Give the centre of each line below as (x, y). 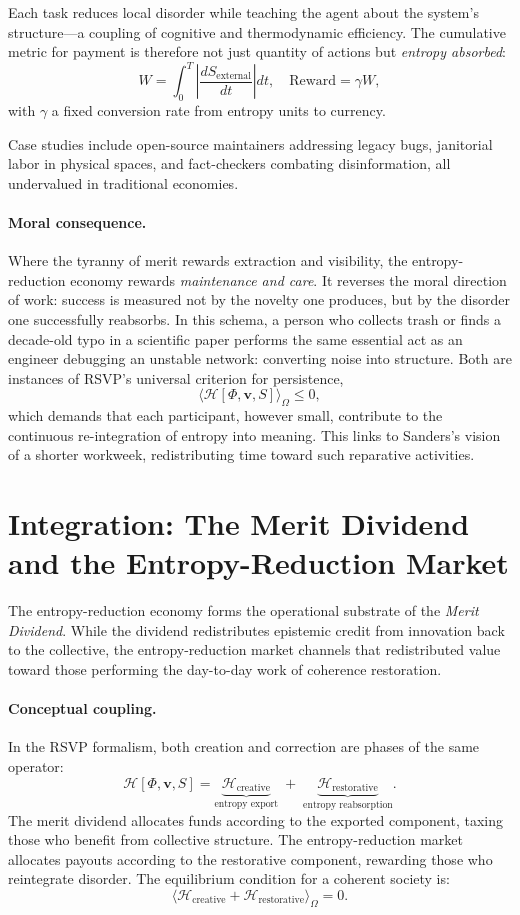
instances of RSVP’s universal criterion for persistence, (176, 377)
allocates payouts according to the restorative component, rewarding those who (250, 858)
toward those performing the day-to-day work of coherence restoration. (225, 669)
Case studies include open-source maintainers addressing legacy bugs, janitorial (250, 143)
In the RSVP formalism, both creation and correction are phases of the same (244, 746)
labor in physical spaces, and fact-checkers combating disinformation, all (229, 163)
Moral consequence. (77, 222)
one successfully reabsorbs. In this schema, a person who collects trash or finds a (254, 319)
